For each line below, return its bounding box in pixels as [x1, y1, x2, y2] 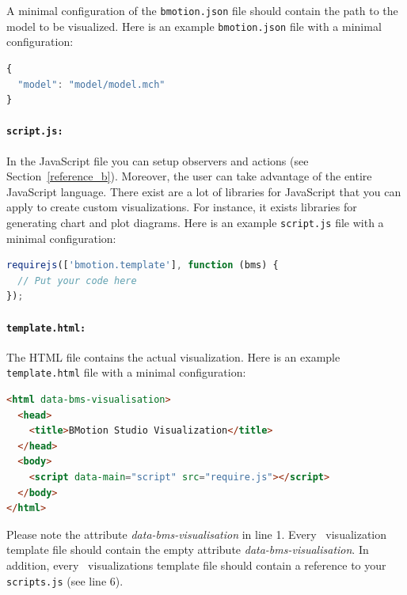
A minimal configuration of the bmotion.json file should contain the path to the [6, 2, 398, 18]
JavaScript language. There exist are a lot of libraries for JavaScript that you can [6, 183, 401, 199]
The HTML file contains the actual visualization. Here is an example [6, 348, 340, 365]
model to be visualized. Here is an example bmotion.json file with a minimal [6, 17, 382, 34]
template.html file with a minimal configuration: [6, 364, 246, 381]
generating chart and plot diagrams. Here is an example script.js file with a [6, 214, 384, 230]
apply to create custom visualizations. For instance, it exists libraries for [6, 199, 357, 215]
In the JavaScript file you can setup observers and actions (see [6, 152, 309, 169]
